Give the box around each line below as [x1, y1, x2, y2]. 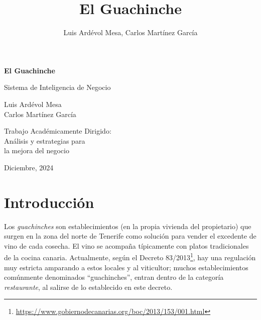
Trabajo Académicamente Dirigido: [4, 126, 111, 136]
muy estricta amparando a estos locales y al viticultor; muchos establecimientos [4, 262, 248, 272]
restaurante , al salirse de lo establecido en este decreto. [4, 281, 173, 292]
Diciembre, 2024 [4, 162, 54, 172]
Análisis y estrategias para [4, 135, 85, 146]
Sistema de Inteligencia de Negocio [4, 82, 111, 92]
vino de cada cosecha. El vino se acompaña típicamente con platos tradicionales [4, 240, 249, 251]
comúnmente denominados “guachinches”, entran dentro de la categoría [4, 272, 224, 282]
